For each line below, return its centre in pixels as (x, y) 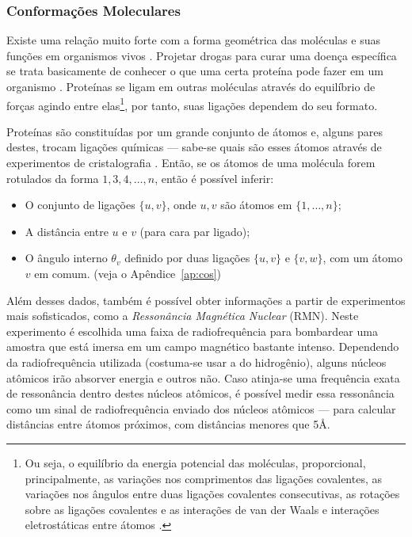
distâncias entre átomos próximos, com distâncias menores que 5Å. (168, 424)
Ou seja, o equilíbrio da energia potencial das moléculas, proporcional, (195, 462)
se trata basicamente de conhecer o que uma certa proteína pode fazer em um (195, 71)
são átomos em (256, 205)
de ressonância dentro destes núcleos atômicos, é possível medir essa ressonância (200, 393)
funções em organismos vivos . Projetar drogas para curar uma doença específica (202, 55)
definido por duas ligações (187, 258)
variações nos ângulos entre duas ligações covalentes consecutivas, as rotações (212, 494)
